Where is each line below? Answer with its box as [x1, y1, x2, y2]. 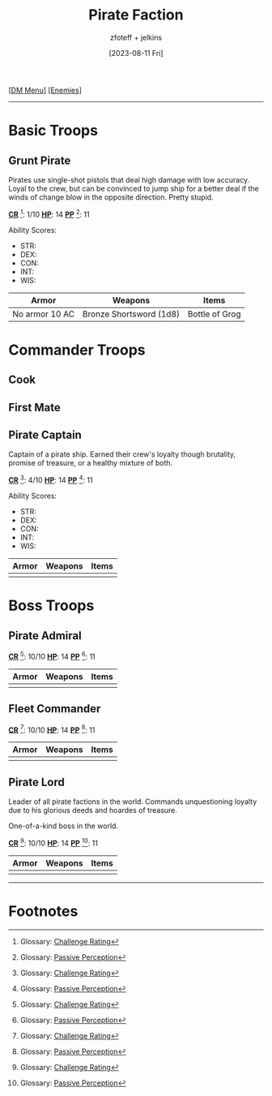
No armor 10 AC [12, 308, 75, 320]
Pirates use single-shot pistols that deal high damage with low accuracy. [8, 174, 250, 184]
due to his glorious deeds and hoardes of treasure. [8, 805, 178, 814]
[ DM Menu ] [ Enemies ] [8, 85, 83, 95]
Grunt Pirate [8, 153, 71, 167]
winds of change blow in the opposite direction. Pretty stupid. [8, 192, 214, 202]
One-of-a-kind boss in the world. [8, 821, 119, 831]
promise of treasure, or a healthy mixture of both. [8, 458, 173, 468]
